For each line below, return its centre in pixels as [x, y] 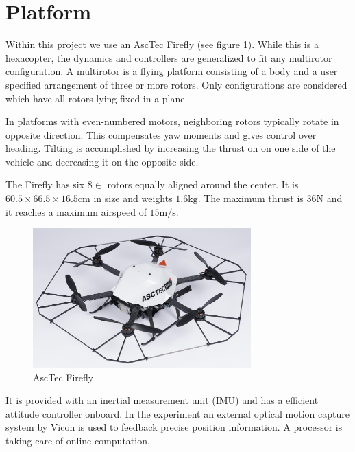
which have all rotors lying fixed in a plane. [97, 98]
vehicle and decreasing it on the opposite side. [102, 161]
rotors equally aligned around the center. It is [203, 184]
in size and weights [133, 198]
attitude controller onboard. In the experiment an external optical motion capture [177, 413]
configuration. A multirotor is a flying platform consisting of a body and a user [172, 71]
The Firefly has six [45, 184]
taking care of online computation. [78, 440]
